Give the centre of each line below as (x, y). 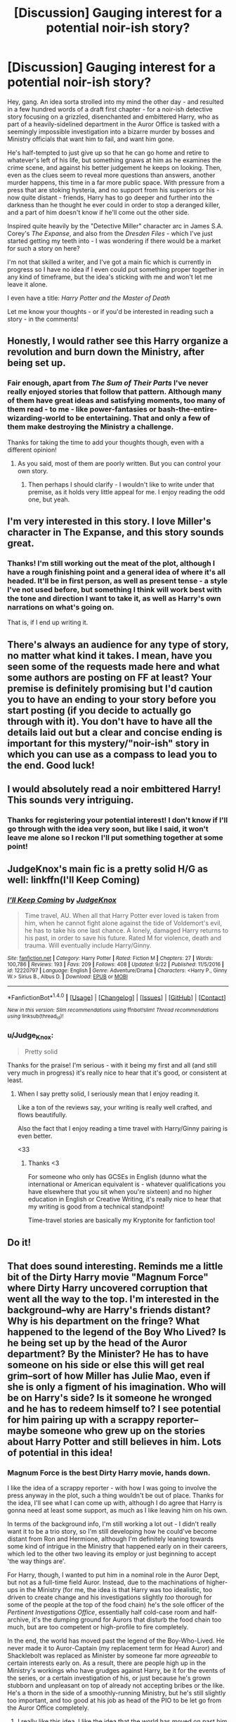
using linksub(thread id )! (35, 1017)
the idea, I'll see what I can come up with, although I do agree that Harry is (115, 1503)
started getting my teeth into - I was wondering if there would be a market (114, 241)
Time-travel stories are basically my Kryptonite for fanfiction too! (122, 1221)
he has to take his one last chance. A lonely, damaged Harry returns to (126, 930)
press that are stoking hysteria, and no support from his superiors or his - (113, 190)
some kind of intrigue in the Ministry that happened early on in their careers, (118, 1546)
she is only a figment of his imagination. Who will (117, 1387)
